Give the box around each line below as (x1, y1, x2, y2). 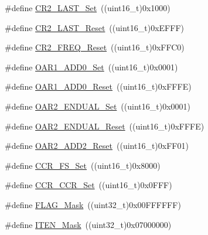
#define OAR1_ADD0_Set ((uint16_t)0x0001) (5, 60, 178, 73)
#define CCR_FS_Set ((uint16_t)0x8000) (5, 159, 161, 171)
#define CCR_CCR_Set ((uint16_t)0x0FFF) (5, 179, 172, 191)
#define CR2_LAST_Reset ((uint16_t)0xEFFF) (5, 21, 184, 33)
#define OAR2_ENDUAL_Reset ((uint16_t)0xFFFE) (5, 120, 204, 132)
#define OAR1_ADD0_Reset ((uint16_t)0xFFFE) (5, 80, 192, 93)
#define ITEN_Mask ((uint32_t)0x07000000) (5, 218, 172, 230)
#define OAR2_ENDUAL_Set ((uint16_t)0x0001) (5, 100, 190, 112)
